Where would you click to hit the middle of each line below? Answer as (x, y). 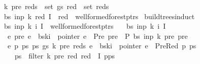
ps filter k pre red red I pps (65, 55)
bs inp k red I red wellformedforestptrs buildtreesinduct (99, 16)
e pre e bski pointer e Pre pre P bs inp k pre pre (97, 36)
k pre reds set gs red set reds (56, 6)
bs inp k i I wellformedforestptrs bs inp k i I (85, 26)
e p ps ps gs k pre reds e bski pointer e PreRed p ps (102, 46)
